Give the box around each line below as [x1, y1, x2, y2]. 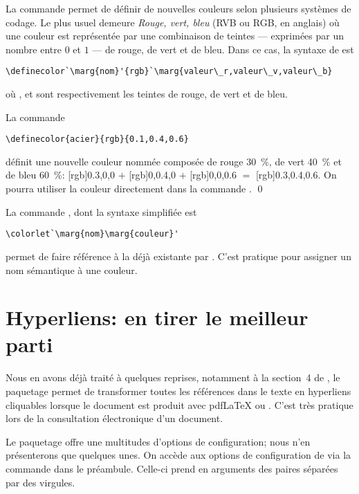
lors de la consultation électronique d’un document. [6, 411, 223, 426]
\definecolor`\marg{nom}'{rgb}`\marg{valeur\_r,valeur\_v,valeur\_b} [6, 66, 333, 77]
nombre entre [6, 42, 62, 56]
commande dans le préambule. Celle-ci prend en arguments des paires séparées [6, 461, 338, 475]
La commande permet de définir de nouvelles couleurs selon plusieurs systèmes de [6, 1, 351, 15]
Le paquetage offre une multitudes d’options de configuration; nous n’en [6, 434, 311, 448]
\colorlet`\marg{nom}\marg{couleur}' [6, 229, 179, 239]
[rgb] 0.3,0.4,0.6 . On [255, 167, 337, 182]
